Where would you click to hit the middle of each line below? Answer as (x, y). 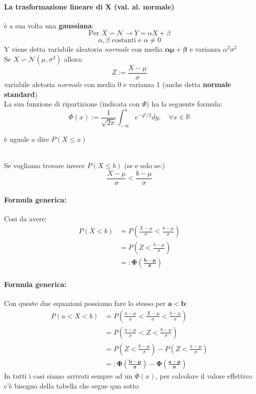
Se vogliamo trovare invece (45, 165)
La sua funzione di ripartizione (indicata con (72, 104)
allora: (73, 58)
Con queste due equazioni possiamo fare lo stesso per (85, 303)
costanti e (127, 41)
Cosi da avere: (26, 218)
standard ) (21, 94)
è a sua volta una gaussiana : (49, 25)
